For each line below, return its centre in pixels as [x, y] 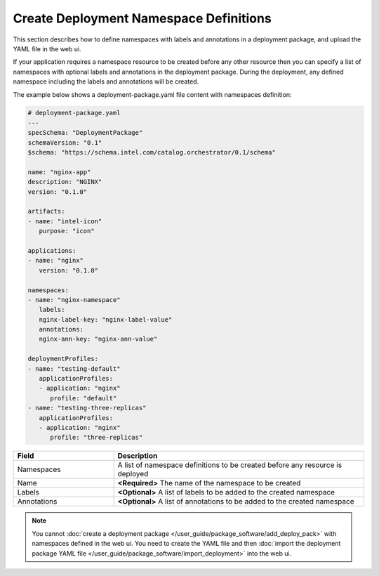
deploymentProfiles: [63, 359]
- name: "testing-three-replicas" [87, 408]
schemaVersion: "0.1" [65, 143]
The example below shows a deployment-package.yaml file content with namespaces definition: [152, 94]
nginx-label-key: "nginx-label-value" [106, 319]
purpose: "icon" [67, 231]
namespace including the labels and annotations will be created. [106, 81]
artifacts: [46, 211]
